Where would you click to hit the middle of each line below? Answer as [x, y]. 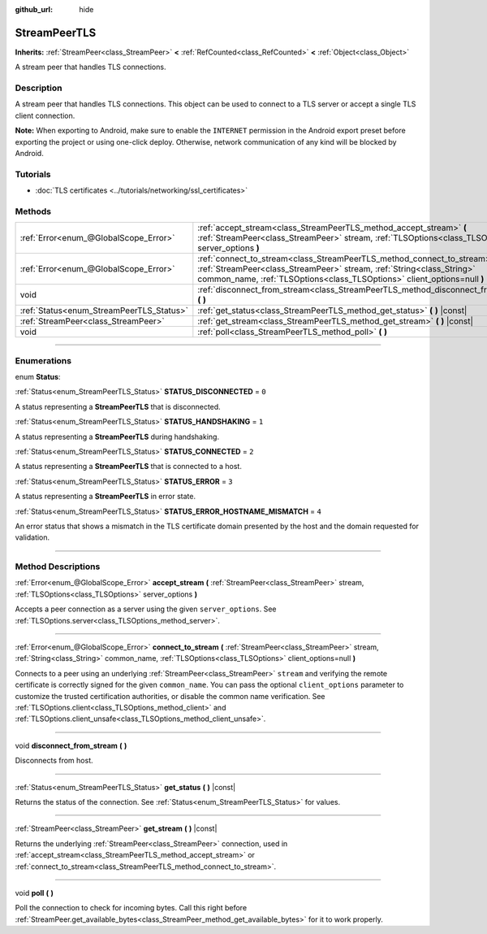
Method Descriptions [58, 567]
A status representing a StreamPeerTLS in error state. [106, 497]
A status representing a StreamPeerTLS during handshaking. [117, 437]
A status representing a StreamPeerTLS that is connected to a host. [129, 467]
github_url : [34, 9]
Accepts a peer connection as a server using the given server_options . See [146, 609]
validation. [32, 537]
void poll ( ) [34, 893]
